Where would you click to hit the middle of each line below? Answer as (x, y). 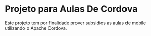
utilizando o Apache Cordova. (36, 28)
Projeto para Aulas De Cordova (71, 9)
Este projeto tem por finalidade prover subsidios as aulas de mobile (75, 23)
